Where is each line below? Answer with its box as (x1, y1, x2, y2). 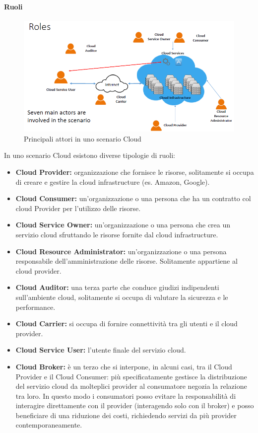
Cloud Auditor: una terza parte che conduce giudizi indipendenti (15, 282, 219, 292)
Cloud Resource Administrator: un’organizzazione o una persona (15, 246, 227, 256)
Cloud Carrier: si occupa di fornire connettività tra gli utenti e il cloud (15, 318, 238, 329)
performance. (15, 301, 56, 312)
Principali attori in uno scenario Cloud (24, 133, 141, 144)
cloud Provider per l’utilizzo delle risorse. (15, 203, 141, 213)
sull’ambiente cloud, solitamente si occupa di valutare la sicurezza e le (15, 291, 228, 302)
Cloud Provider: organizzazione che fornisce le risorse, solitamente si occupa (15, 167, 254, 177)
